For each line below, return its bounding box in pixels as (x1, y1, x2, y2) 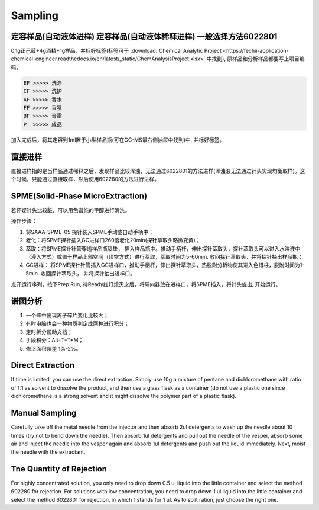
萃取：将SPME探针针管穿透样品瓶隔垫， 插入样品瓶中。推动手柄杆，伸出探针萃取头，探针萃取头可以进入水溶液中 (25, 245, 301, 252)
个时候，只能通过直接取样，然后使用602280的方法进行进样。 (11, 175, 160, 183)
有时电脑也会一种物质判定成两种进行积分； (25, 320, 129, 327)
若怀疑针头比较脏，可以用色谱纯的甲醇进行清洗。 (11, 206, 130, 213)
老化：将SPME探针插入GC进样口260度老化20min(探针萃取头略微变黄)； (25, 237, 201, 244)
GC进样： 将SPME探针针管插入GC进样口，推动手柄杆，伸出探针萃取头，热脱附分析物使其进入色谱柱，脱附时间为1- (25, 261, 305, 269)
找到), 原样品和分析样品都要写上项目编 (211, 55, 305, 62)
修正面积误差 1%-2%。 (25, 345, 82, 352)
